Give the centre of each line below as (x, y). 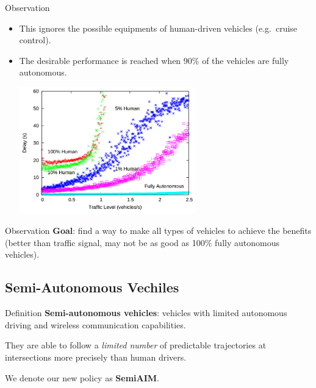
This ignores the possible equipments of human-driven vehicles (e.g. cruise (158, 28)
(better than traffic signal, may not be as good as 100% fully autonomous (142, 242)
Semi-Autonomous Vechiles (92, 287)
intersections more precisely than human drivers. (96, 357)
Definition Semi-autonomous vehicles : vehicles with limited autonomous (146, 313)
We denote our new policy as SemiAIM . (82, 377)
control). (35, 40)
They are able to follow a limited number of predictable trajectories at (136, 345)
